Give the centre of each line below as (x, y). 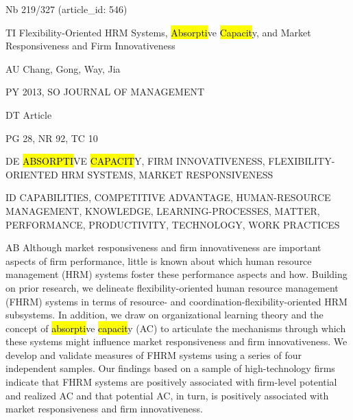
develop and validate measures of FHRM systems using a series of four (154, 354)
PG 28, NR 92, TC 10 (52, 138)
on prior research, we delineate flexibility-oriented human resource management (172, 287)
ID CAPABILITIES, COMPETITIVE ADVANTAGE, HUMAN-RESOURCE (168, 197)
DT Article (29, 114)
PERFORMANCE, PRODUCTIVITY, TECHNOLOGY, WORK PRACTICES (173, 224)
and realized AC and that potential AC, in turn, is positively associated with (167, 395)
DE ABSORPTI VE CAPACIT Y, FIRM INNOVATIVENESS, (135, 161)
